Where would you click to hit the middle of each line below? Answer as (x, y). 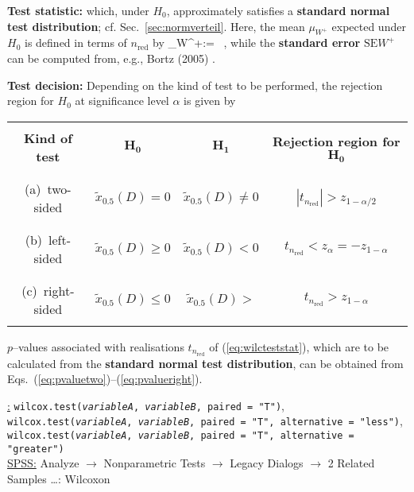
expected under (369, 26)
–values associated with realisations (99, 346)
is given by (210, 101)
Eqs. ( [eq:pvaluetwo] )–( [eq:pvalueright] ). (105, 379)
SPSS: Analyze (43, 463)
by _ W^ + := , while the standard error (257, 43)
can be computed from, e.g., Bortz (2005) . (111, 58)
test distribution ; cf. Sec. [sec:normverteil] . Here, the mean (156, 26)
